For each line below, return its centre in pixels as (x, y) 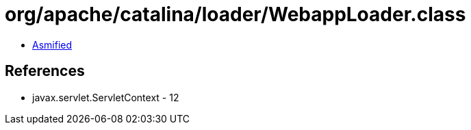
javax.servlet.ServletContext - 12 (106, 97)
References (45, 71)
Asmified (52, 44)
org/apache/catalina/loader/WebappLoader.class (235, 14)
